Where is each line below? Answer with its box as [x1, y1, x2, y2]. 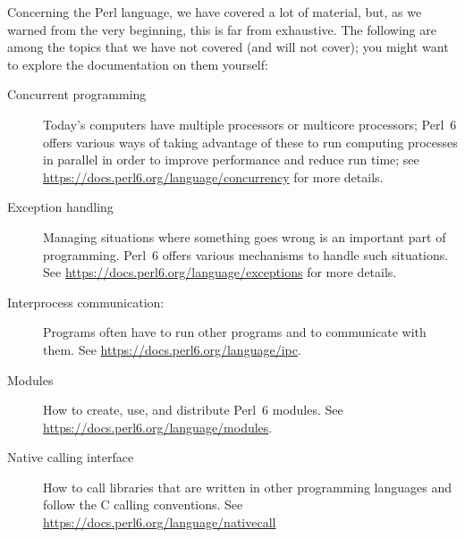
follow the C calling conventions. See [43, 495, 243, 514]
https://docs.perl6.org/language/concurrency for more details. [43, 167, 384, 186]
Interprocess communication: [7, 292, 165, 311]
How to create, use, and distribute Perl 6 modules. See [43, 400, 343, 419]
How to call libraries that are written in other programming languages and [43, 477, 452, 496]
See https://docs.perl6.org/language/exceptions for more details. [43, 263, 397, 282]
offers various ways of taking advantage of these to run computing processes [43, 132, 458, 151]
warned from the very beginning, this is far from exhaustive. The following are [7, 20, 436, 38]
